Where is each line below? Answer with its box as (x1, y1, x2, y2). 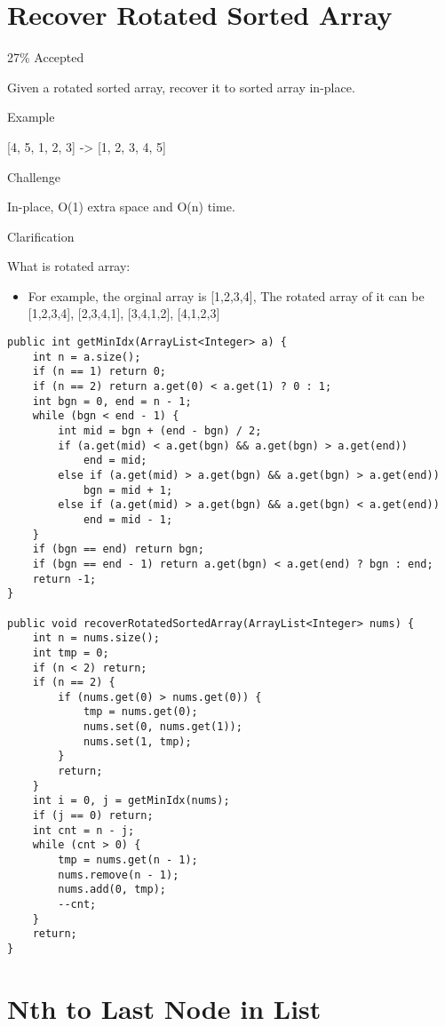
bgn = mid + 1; (83, 483, 173, 497)
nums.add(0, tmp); (58, 883, 166, 896)
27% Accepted (7, 48, 84, 67)
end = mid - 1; (83, 513, 173, 526)
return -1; (32, 572, 97, 585)
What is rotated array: (7, 257, 131, 275)
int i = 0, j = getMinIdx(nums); (32, 794, 230, 807)
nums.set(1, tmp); (83, 735, 192, 748)
